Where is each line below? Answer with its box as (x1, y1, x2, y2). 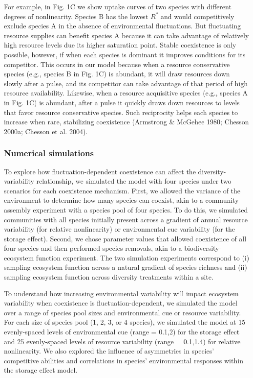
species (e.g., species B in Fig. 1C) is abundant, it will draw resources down (4, 69, 230, 79)
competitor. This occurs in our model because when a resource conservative (4, 59, 230, 69)
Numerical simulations (4, 147, 94, 159)
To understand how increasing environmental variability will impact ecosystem (4, 288, 239, 298)
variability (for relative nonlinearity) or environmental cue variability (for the (4, 224, 235, 234)
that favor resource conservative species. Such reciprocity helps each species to (4, 107, 238, 117)
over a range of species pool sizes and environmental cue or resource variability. (4, 307, 241, 317)
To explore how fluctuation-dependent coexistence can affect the (4, 166, 196, 176)
